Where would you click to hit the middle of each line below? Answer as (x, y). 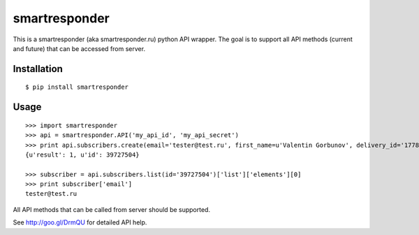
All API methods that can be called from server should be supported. (112, 209)
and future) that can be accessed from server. (79, 48)
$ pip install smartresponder (77, 87)
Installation (38, 69)
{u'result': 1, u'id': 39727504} (82, 155)
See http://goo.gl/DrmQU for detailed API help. (80, 222)
